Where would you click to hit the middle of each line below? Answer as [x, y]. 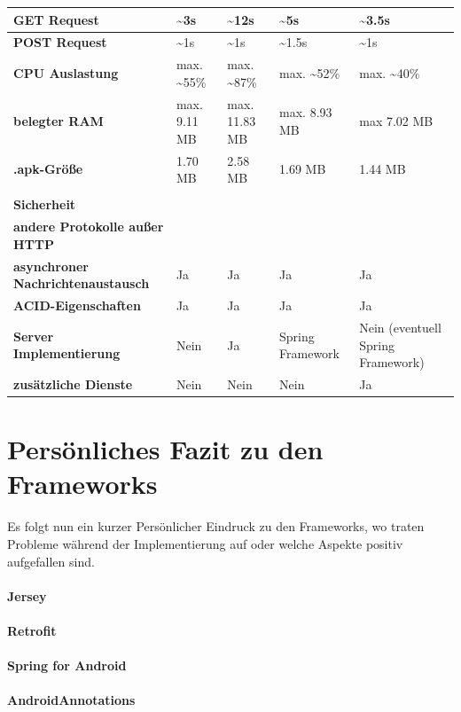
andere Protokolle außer [89, 227]
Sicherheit [45, 204]
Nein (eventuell [400, 327]
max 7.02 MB [396, 121]
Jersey [27, 595]
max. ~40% [390, 72]
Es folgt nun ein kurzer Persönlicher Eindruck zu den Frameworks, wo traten [216, 526]
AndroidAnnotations [71, 700]
